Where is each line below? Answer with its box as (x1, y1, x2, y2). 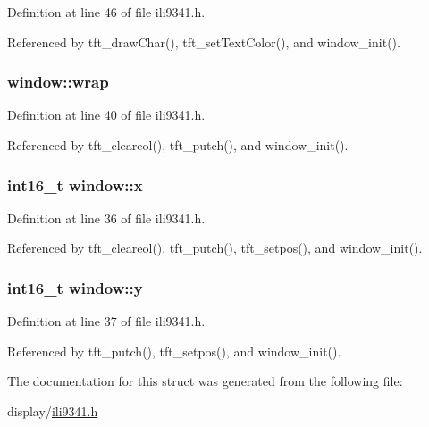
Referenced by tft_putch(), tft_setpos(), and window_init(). (7, 341, 341, 360)
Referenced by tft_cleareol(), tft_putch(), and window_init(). (7, 136, 349, 154)
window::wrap (7, 71, 109, 93)
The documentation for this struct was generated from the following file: (7, 372, 403, 390)
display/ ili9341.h (7, 402, 98, 420)
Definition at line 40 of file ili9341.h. (7, 105, 206, 124)
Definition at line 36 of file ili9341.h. (7, 208, 206, 227)
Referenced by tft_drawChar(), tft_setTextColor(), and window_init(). (7, 32, 400, 51)
